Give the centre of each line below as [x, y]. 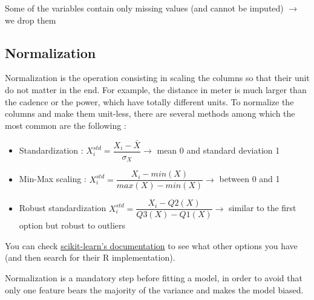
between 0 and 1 [250, 179]
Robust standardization [63, 208]
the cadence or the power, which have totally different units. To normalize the [149, 101]
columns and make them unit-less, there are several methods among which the [150, 113]
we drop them [31, 20]
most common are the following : [66, 125]
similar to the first [263, 208]
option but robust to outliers [72, 225]
